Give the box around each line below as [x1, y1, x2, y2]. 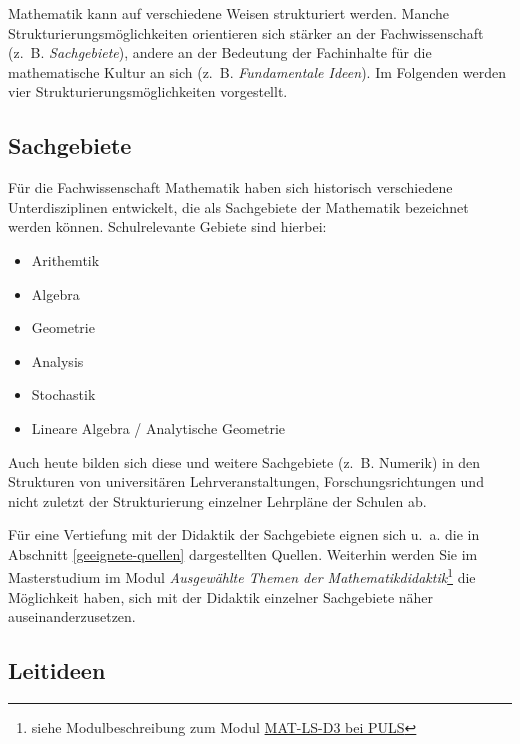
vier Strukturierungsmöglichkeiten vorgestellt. [8, 81, 288, 102]
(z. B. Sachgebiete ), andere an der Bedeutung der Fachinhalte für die [8, 42, 432, 63]
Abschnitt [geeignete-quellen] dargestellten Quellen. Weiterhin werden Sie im [8, 543, 478, 564]
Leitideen [8, 655, 106, 686]
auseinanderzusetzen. [8, 606, 136, 627]
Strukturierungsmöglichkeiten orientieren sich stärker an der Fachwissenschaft [8, 22, 484, 43]
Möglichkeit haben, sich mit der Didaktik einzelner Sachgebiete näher [8, 586, 434, 607]
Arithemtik [31, 249, 100, 270]
